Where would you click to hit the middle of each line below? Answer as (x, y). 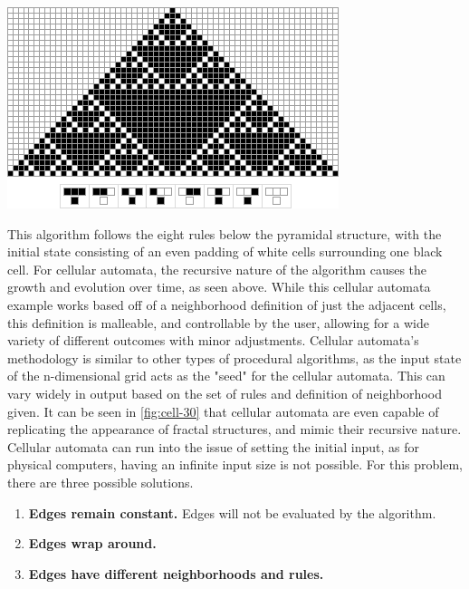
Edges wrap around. (92, 543)
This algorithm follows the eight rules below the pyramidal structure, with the (225, 233)
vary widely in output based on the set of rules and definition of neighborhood (225, 393)
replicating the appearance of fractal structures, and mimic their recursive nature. (234, 429)
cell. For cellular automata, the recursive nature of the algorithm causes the (217, 269)
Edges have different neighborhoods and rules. (176, 573)
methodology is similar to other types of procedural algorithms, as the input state (234, 357)
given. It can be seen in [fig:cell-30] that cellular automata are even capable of (223, 411)
